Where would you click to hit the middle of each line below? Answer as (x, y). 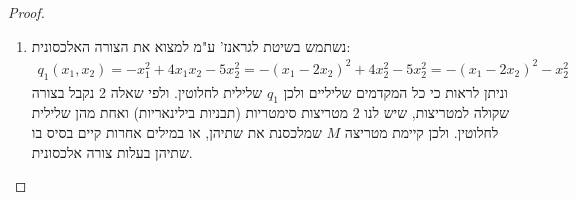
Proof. (26, 12)
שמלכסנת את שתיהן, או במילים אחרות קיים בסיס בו (176, 131)
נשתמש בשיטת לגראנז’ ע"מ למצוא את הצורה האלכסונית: (191, 45)
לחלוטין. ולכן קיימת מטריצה (421, 131)
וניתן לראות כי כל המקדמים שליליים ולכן (395, 91)
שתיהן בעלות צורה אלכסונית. (112, 151)
